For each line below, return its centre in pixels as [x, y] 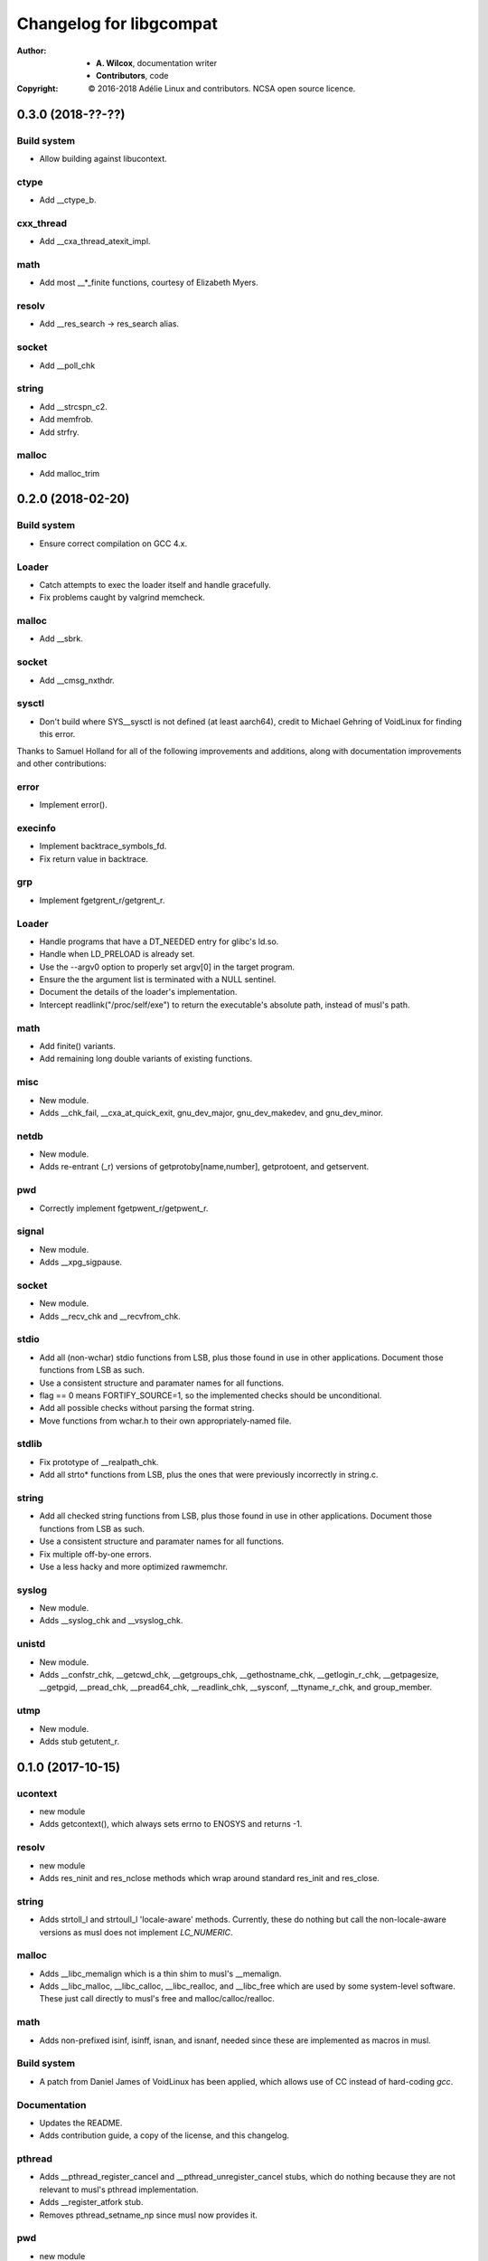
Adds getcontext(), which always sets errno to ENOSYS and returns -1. [171, 1824]
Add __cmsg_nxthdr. [77, 680]
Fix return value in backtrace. [94, 858]
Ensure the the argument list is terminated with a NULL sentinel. [158, 979]
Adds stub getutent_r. [80, 1741]
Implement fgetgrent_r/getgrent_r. [102, 900]
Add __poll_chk [67, 365]
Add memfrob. [66, 420]
